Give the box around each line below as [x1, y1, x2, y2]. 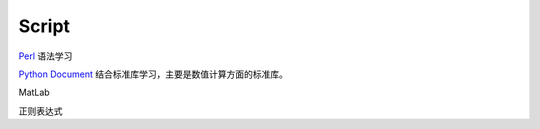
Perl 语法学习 [18, 50, 73, 62]
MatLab [18, 86, 50, 99]
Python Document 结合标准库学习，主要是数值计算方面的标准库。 [18, 68, 289, 80]
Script [18, 15, 70, 37]
